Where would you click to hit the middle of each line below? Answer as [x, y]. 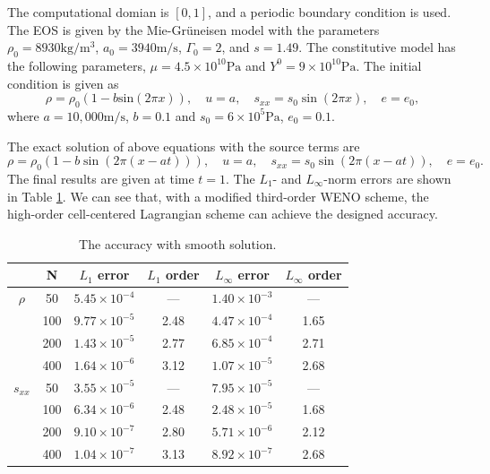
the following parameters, [77, 65]
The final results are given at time [101, 178]
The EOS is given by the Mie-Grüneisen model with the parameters [193, 29]
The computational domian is [88, 12]
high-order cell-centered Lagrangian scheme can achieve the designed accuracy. [223, 214]
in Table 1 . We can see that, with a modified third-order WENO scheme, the [218, 196]
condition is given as [63, 83]
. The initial [389, 65]
